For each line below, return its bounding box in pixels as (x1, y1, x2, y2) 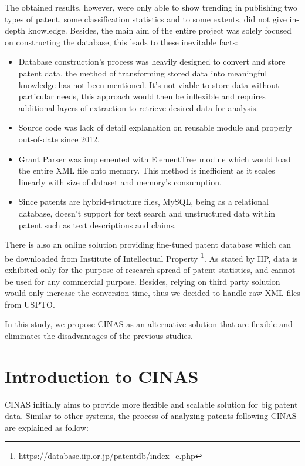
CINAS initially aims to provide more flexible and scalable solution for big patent (5, 398, 298, 410)
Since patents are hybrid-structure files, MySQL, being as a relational (18, 195, 269, 208)
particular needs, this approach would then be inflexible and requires (18, 90, 266, 102)
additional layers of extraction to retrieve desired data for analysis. (18, 101, 259, 114)
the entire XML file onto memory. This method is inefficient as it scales (18, 164, 275, 177)
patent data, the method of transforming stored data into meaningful (18, 66, 267, 79)
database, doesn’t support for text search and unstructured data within (18, 207, 276, 219)
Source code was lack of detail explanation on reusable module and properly (18, 121, 292, 134)
